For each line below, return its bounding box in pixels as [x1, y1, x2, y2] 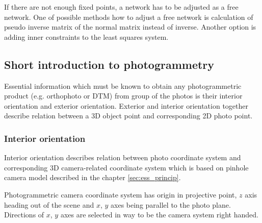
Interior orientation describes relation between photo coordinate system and [4, 152, 241, 163]
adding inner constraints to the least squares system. [4, 31, 169, 42]
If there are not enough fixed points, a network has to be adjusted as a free [4, 2, 239, 12]
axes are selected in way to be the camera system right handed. [60, 209, 258, 220]
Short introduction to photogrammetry [4, 56, 215, 72]
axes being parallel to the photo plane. [111, 199, 231, 210]
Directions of [4, 209, 44, 220]
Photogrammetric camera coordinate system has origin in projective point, [4, 189, 237, 200]
